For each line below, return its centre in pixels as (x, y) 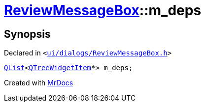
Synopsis (27, 34)
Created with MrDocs (39, 83)
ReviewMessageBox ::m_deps (103, 10)
